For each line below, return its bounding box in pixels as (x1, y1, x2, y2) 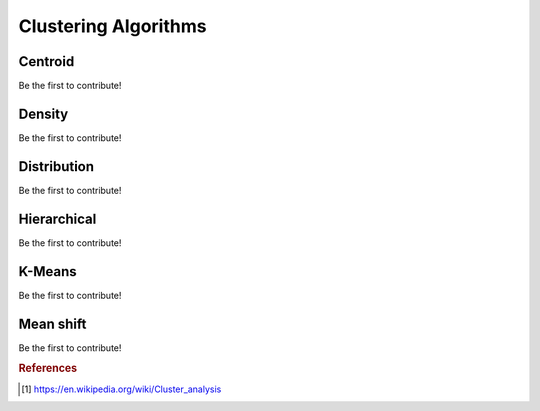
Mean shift (18, 315, 87, 332)
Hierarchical (18, 210, 97, 227)
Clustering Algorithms (18, 15, 207, 37)
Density (18, 105, 69, 122)
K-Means (18, 263, 77, 280)
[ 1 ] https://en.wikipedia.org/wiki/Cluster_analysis (21, 383, 222, 395)
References (18, 361, 78, 375)
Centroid (18, 53, 75, 70)
